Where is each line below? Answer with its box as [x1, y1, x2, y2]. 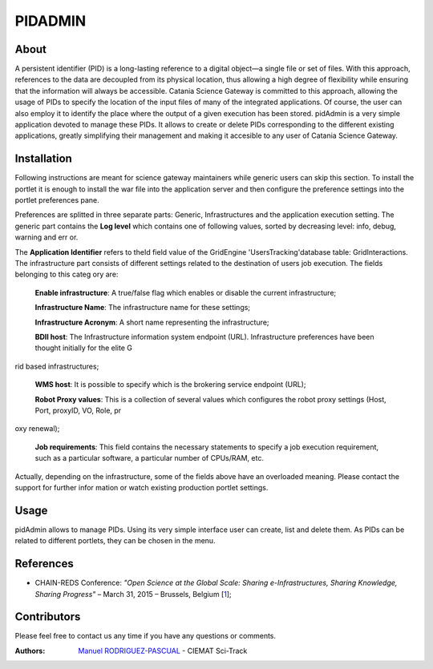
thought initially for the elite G [34, 343, 132, 353]
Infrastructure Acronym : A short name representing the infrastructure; [34, 317, 269, 327]
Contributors [14, 610, 81, 624]
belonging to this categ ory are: [14, 269, 119, 280]
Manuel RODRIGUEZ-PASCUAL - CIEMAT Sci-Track [78, 646, 248, 655]
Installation [14, 152, 72, 166]
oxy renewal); [14, 424, 60, 433]
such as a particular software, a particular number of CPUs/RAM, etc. [34, 453, 265, 463]
